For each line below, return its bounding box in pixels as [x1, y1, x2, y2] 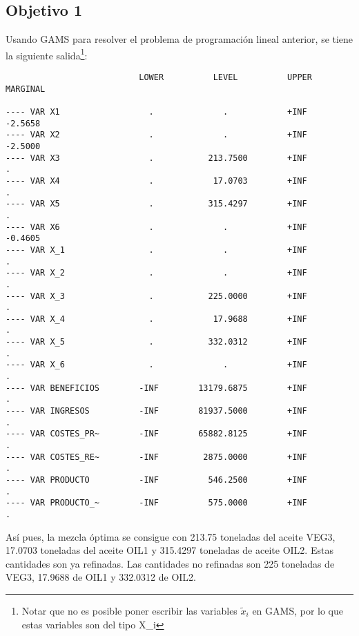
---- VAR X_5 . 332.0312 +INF [6, 337, 307, 347]
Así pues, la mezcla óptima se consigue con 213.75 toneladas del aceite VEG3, [6, 529, 336, 543]
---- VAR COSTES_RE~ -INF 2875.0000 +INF [6, 452, 307, 462]
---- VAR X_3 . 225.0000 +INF [6, 291, 307, 301]
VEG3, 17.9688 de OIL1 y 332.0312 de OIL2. [6, 570, 197, 584]
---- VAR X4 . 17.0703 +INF [6, 175, 307, 186]
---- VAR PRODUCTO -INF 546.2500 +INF [6, 475, 307, 485]
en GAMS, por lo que [252, 604, 343, 618]
